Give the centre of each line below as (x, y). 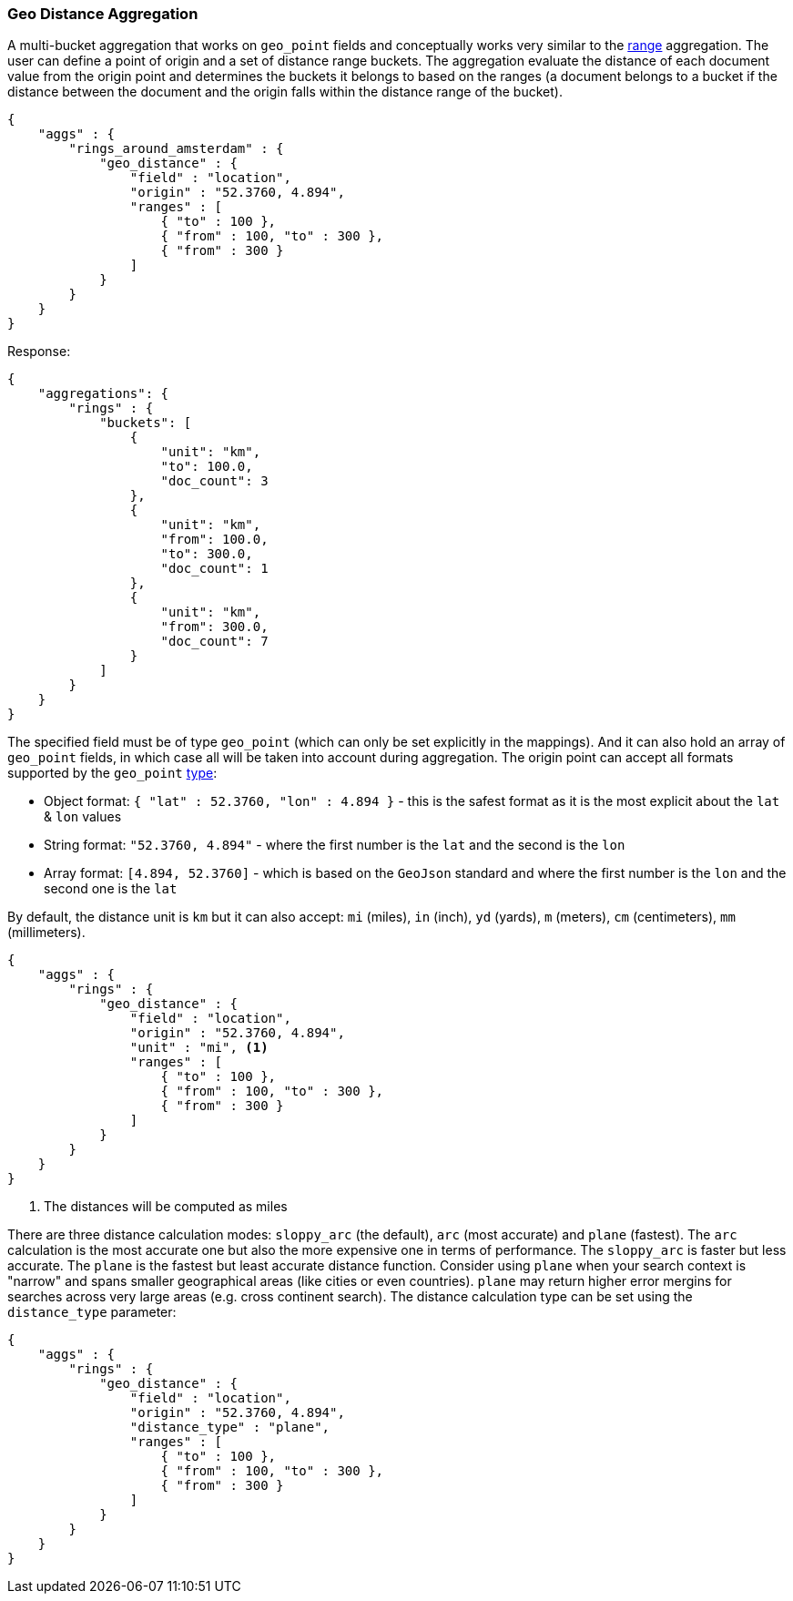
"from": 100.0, (214, 540)
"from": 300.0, (214, 627)
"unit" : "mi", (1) (199, 1048)
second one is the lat (111, 889)
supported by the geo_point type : (112, 773)
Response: (39, 352)
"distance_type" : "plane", (230, 1428)
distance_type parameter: (92, 1312)
